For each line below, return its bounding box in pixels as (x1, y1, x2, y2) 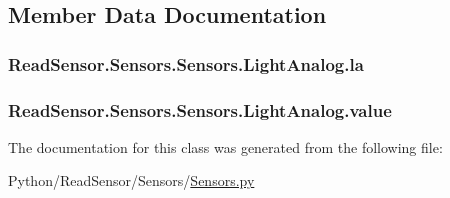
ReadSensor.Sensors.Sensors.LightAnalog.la (8, 51, 364, 76)
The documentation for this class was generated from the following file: (8, 136, 443, 157)
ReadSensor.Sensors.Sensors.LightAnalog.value (8, 97, 392, 122)
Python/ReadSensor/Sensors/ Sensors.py (8, 170, 255, 191)
